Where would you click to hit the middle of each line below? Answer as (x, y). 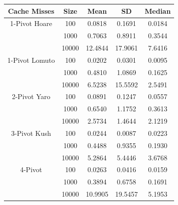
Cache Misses (31, 11)
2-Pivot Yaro (31, 96)
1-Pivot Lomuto (31, 60)
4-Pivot (31, 169)
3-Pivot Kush (31, 133)
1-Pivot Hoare (31, 23)
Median (158, 11)
